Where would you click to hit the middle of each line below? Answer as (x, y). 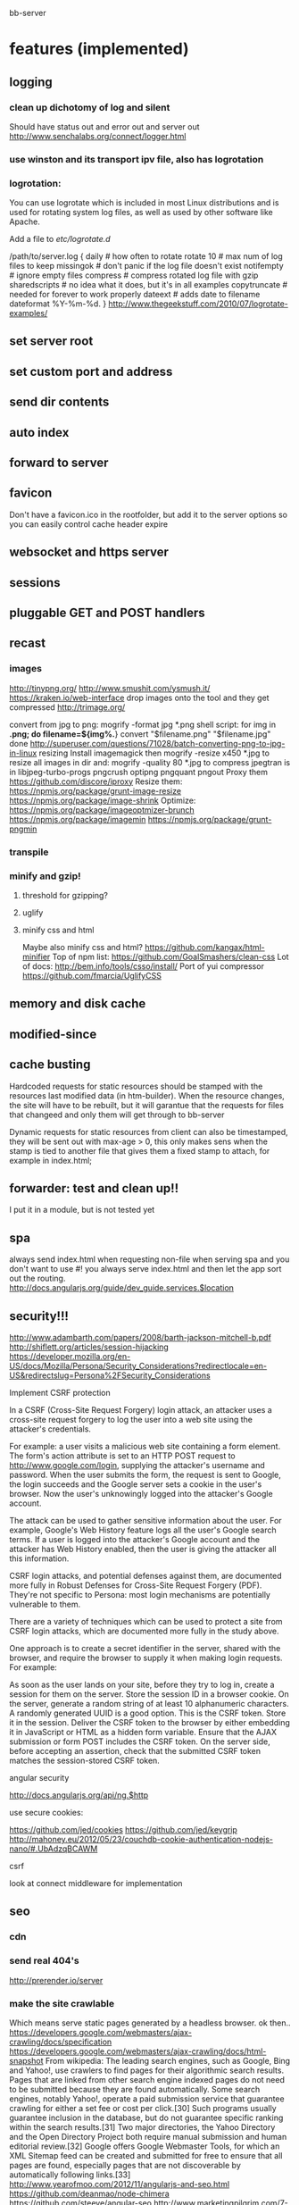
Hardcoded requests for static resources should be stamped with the (136, 1086)
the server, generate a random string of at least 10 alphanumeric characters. (149, 1703)
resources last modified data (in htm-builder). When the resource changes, (147, 1095)
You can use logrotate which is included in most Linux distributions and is (144, 203)
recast (28, 643)
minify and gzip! (46, 876)
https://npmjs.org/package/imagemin (78, 819)
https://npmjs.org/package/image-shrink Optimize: (103, 800)
